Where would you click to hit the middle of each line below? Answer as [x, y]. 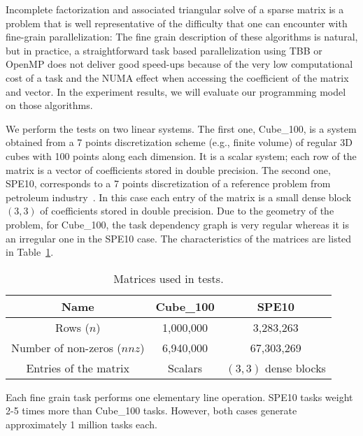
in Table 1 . [30, 252]
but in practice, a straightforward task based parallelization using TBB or [164, 50]
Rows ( [72, 327]
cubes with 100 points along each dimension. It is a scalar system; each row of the [181, 155]
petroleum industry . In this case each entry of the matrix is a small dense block [179, 197]
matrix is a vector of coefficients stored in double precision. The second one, [168, 169]
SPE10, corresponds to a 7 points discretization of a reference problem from [168, 183]
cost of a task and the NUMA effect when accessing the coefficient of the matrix [177, 77]
